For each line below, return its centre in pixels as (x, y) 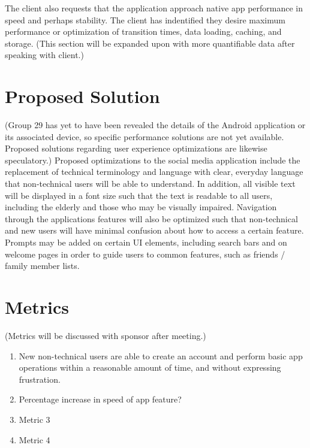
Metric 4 (34, 439)
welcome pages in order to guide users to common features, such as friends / (145, 254)
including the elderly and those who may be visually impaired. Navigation (141, 207)
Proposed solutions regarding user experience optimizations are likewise (136, 148)
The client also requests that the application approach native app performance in (154, 8)
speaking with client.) (44, 55)
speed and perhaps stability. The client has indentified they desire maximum (145, 19)
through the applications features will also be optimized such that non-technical (151, 218)
